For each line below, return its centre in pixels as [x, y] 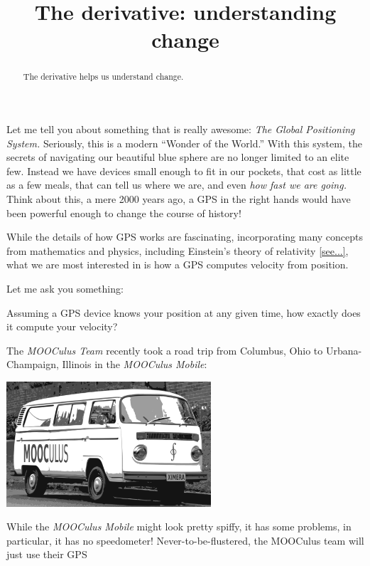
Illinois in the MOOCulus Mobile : [135, 364]
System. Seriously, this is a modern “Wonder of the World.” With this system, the [184, 143]
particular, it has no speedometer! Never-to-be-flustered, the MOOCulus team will [185, 540]
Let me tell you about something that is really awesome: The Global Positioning [181, 129]
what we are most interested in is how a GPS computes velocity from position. [178, 264]
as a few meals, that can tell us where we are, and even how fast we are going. [176, 185]
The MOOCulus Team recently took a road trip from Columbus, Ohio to [165, 350]
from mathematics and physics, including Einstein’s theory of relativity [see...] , [178, 250]
